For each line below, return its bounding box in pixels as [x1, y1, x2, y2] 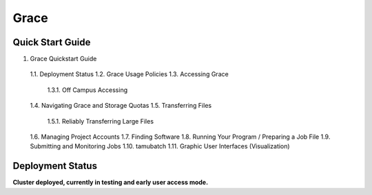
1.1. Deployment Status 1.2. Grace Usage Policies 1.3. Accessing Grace [30, 70, 229, 78]
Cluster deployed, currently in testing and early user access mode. [12, 179, 209, 187]
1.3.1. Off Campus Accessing [47, 86, 128, 94]
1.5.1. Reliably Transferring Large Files [47, 117, 154, 125]
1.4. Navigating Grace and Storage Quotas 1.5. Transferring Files [30, 102, 212, 110]
